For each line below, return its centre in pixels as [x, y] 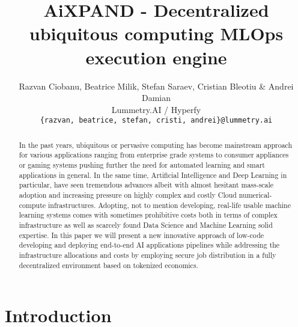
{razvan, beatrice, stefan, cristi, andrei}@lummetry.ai [156, 121]
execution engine [156, 57]
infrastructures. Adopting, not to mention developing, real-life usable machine [169, 205]
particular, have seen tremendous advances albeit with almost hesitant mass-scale [146, 185]
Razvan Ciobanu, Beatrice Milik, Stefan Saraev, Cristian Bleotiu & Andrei [156, 86]
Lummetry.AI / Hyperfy [156, 109]
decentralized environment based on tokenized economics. [108, 265]
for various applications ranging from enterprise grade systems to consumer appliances [154, 155]
